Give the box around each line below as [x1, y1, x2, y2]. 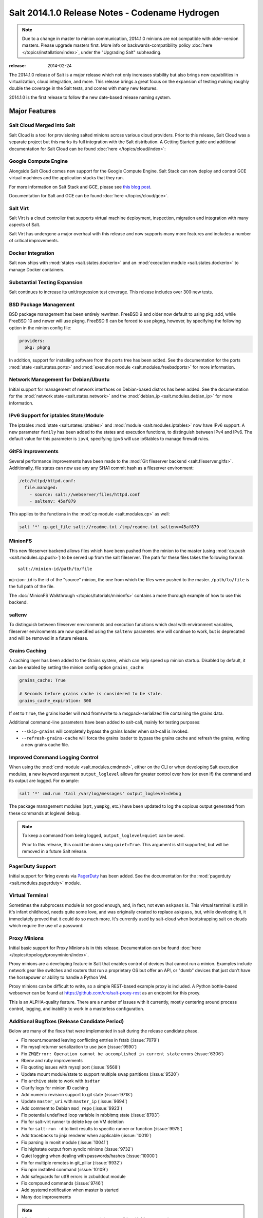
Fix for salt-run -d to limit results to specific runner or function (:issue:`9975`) [21, 1125, 183, 1131]
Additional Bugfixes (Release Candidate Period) [9, 1018, 124, 1025]
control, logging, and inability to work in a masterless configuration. [9, 1006, 145, 1012]
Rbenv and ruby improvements [21, 1057, 83, 1063]
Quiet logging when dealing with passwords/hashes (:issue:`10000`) [21, 1153, 158, 1159]
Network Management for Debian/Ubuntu [9, 376, 110, 383]
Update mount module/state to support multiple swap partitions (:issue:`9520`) [21, 1071, 179, 1077]
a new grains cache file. [21, 742, 69, 748]
